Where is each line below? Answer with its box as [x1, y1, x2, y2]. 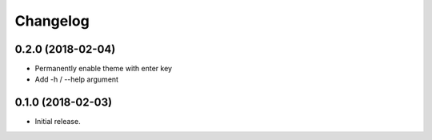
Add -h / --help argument [34, 74, 119, 84]
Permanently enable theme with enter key [34, 64, 172, 74]
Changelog [14, 12, 90, 30]
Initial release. [34, 117, 81, 126]
